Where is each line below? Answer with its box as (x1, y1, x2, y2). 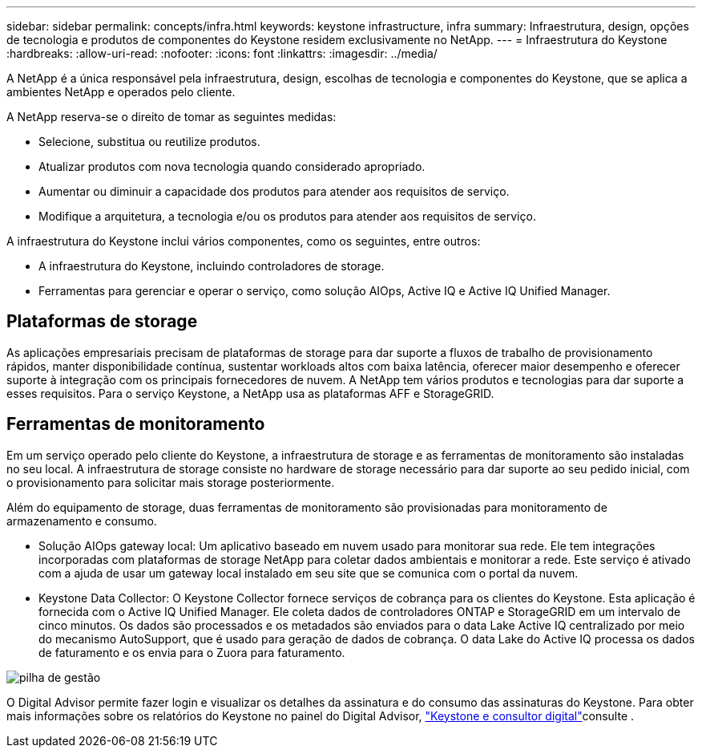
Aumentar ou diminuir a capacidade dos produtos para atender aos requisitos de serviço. (38, 184, 510, 198)
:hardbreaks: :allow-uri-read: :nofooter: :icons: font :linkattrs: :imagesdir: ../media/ (6, 47, 438, 60)
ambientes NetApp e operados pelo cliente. (6, 85, 236, 99)
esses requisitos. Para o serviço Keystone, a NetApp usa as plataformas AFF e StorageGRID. (6, 386, 494, 400)
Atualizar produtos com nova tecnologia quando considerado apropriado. (38, 160, 426, 173)
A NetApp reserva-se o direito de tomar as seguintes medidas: (6, 110, 337, 124)
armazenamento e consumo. (6, 513, 157, 528)
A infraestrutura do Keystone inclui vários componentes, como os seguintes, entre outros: (6, 234, 481, 248)
